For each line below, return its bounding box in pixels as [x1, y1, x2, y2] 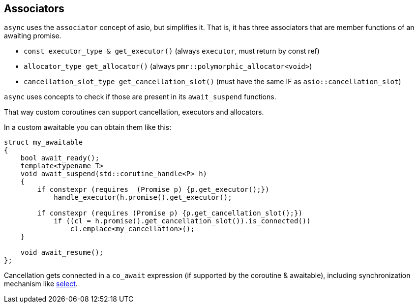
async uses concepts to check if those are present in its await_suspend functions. [4, 92, 276, 101]
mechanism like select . [4, 279, 78, 288]
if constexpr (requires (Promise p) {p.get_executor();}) [37, 185, 269, 194]
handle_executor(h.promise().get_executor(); [54, 193, 232, 202]
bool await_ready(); [20, 154, 99, 162]
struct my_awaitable [4, 138, 83, 147]
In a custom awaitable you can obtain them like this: [4, 123, 172, 132]
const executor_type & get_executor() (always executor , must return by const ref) [24, 47, 320, 56]
